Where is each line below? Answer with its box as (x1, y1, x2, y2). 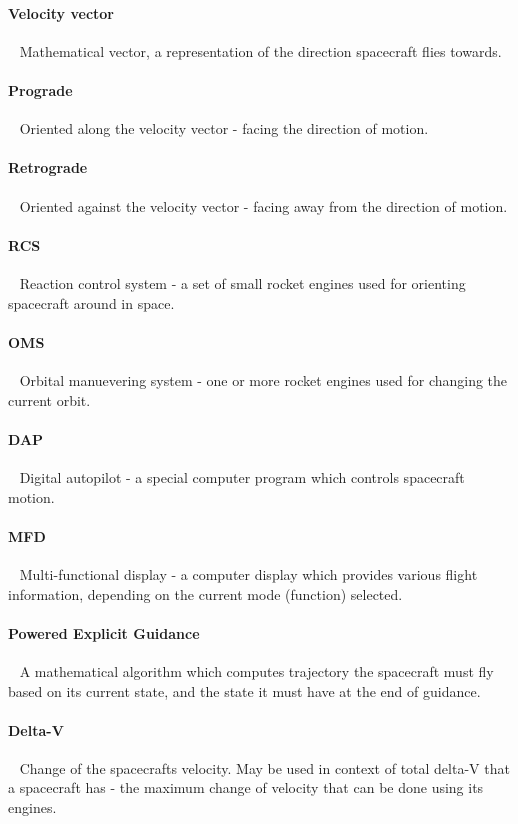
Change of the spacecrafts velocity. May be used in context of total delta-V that (19, 757, 510, 778)
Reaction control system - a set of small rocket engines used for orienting (19, 272, 466, 293)
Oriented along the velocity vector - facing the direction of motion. (19, 118, 429, 139)
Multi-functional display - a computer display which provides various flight (19, 563, 478, 584)
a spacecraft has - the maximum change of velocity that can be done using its (8, 777, 484, 798)
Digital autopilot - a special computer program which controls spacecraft (19, 466, 465, 487)
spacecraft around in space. (8, 292, 175, 313)
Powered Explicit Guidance (8, 622, 200, 643)
